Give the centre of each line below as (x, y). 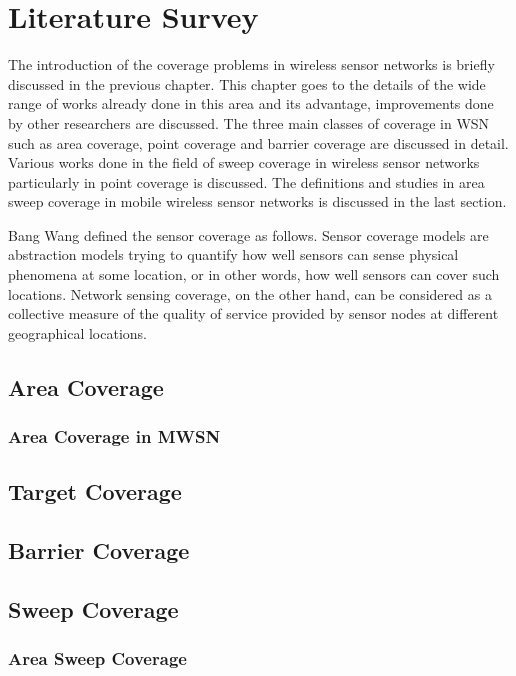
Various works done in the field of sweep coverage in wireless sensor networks (244, 162)
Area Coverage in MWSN (114, 436)
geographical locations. (77, 332)
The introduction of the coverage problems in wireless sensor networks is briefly (251, 64)
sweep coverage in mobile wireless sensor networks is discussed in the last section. (257, 201)
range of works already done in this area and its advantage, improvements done (251, 103)
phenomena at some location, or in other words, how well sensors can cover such (254, 274)
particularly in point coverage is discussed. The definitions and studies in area (246, 181)
